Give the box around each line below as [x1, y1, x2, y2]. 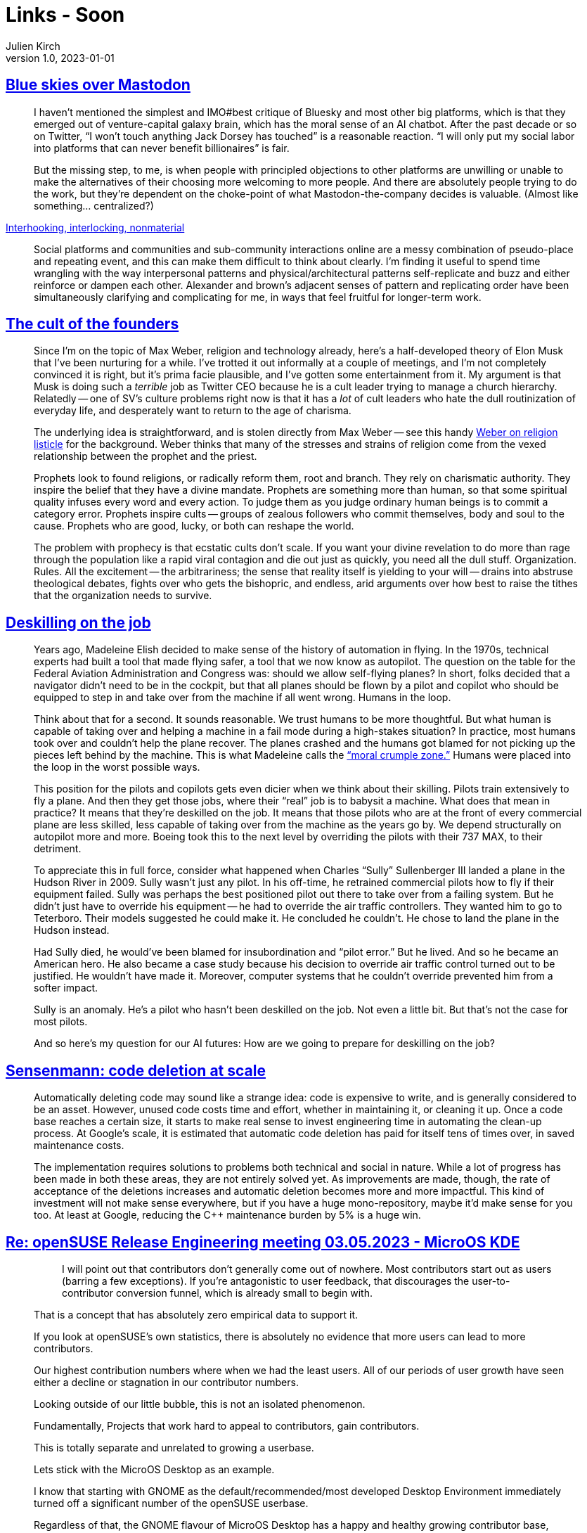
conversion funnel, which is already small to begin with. [115, 1286, 373, 1299]
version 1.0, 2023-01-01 [6, 51, 115, 64]
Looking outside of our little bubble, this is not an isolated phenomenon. [34, 1397, 366, 1410]
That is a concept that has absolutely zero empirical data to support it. [34, 1308, 359, 1321]
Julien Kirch [6, 39, 60, 52]
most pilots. [34, 1015, 88, 1028]
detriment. [34, 842, 82, 855]
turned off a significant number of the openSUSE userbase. [34, 1496, 309, 1509]
